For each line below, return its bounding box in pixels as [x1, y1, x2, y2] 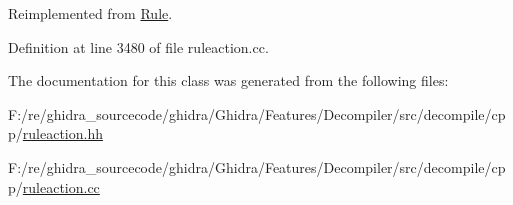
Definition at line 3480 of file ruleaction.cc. [8, 36, 269, 57]
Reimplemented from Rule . [8, 3, 173, 23]
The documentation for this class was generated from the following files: [8, 70, 449, 91]
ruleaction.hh [22, 123, 103, 144]
